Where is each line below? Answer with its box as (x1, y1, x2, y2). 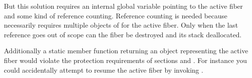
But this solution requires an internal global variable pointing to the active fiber (4, 1, 243, 11)
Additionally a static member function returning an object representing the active (4, 46, 248, 56)
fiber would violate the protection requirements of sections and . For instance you (4, 55, 247, 65)
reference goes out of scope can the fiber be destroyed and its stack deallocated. (4, 29, 242, 39)
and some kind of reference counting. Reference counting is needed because (4, 10, 228, 20)
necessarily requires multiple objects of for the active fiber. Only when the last (4, 20, 238, 30)
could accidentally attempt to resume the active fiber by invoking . (4, 64, 203, 75)
